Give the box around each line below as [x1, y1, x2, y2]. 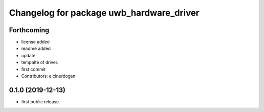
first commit [21, 66, 46, 72]
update [21, 52, 36, 58]
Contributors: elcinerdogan [21, 73, 76, 79]
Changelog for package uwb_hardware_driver [9, 7, 200, 18]
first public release [21, 98, 59, 105]
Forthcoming [9, 26, 49, 34]
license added [21, 39, 50, 45]
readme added [21, 45, 51, 51]
